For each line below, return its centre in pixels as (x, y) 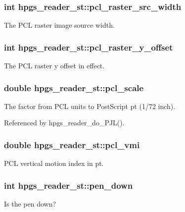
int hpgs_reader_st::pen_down (69, 185)
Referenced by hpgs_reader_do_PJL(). (64, 123)
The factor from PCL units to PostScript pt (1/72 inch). (90, 106)
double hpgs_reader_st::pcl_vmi (72, 144)
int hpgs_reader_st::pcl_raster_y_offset (89, 47)
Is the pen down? (30, 204)
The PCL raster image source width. (59, 25)
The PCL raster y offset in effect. (54, 66)
